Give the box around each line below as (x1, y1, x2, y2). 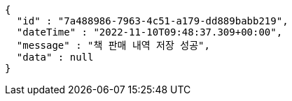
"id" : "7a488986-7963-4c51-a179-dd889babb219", (16, 15, 288, 26)
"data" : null (16, 52, 94, 63)
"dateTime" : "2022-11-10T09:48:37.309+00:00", (16, 26, 283, 38)
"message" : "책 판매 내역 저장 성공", (16, 40, 210, 51)
